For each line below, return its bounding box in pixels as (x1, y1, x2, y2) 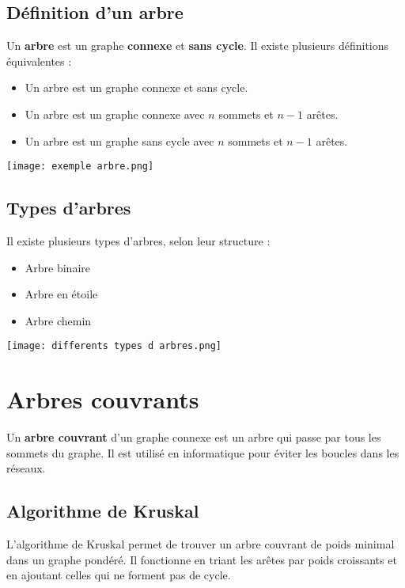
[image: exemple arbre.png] (6, 161, 154, 173)
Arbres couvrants (6, 383, 199, 415)
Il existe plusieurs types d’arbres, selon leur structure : (6, 233, 271, 249)
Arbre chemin (25, 312, 92, 328)
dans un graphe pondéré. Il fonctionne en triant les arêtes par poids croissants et (6, 551, 397, 567)
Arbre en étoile (25, 286, 98, 302)
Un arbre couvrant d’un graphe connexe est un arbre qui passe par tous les (6, 429, 381, 446)
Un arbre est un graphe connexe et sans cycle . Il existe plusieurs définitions (6, 37, 389, 54)
